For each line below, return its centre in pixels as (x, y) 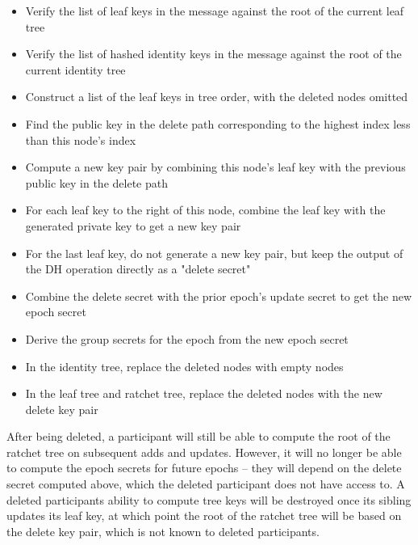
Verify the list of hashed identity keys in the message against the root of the (213, 54)
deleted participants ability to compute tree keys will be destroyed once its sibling (209, 499)
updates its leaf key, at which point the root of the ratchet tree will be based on (204, 515)
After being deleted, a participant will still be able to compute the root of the (199, 436)
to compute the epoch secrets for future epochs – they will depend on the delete (204, 468)
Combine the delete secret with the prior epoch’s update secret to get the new (219, 296)
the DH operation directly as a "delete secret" (138, 269)
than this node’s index (81, 139)
